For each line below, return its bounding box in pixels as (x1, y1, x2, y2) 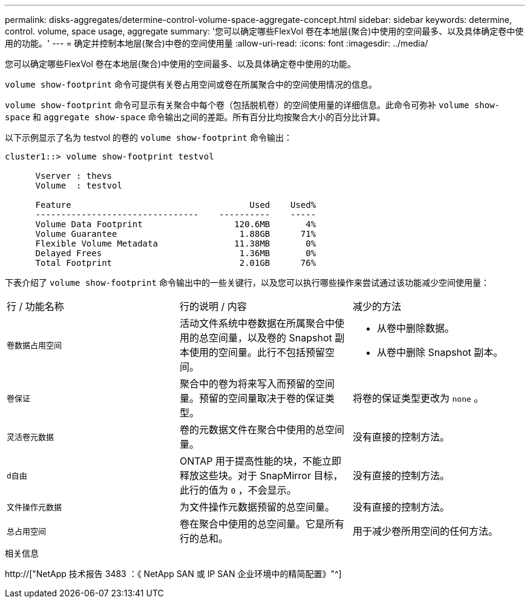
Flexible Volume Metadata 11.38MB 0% (35, 239, 316, 248)
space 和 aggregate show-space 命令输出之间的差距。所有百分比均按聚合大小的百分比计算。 (5, 112, 385, 122)
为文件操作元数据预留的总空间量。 (179, 501, 335, 513)
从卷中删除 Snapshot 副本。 (376, 346, 503, 358)
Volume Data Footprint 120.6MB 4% (35, 219, 316, 229)
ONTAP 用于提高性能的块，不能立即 (179, 455, 342, 467)
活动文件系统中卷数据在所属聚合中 (179, 317, 335, 329)
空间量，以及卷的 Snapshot (208, 332, 332, 344)
